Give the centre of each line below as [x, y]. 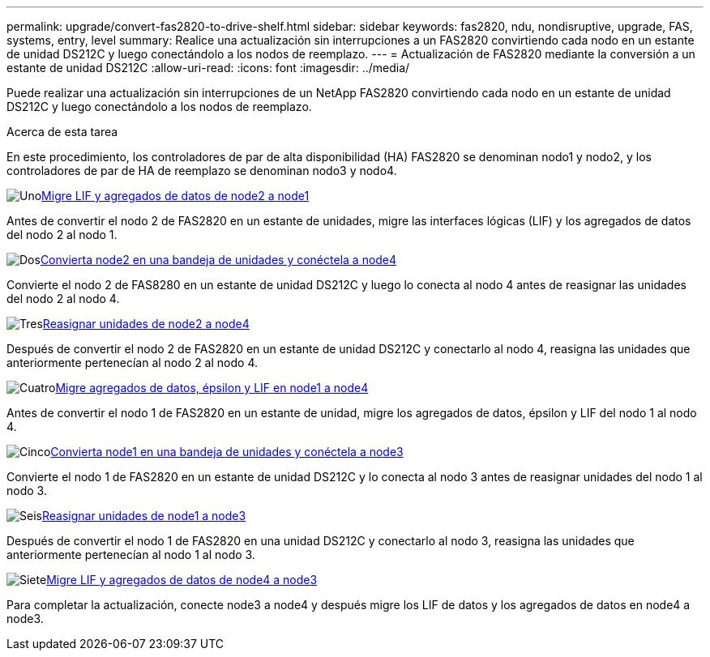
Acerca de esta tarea [62, 132]
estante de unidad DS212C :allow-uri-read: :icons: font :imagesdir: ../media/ [208, 68]
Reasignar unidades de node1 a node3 [144, 516]
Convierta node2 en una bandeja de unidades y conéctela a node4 [218, 260]
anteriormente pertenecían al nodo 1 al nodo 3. [131, 555]
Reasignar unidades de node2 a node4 [146, 324]
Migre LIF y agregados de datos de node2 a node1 [175, 196]
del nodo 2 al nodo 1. [62, 235]
